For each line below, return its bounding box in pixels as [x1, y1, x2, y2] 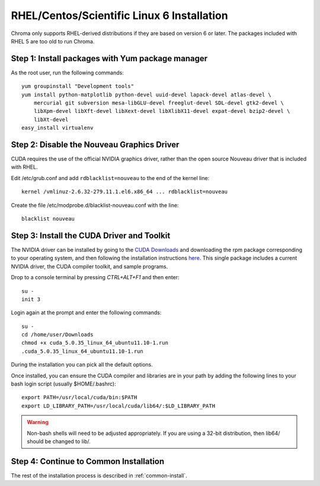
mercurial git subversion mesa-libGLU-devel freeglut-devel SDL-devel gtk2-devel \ [33, 100, 284, 106]
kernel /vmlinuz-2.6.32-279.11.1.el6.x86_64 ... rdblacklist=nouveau [21, 188, 228, 195]
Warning [27, 419, 49, 426]
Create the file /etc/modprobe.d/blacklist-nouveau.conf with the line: [11, 201, 179, 209]
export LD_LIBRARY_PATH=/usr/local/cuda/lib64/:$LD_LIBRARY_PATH [21, 402, 216, 409]
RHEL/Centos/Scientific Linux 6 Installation [11, 9, 228, 22]
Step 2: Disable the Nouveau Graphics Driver [11, 140, 180, 150]
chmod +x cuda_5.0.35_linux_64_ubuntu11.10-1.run [21, 339, 169, 346]
